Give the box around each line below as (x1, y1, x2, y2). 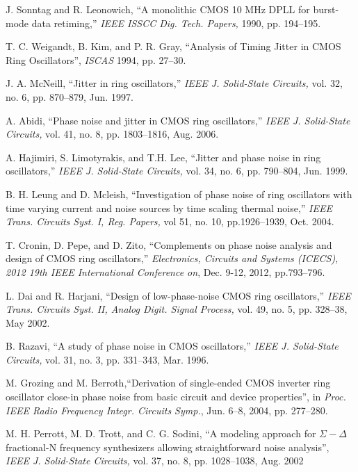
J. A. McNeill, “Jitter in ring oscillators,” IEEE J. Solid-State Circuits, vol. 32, (6, 76, 343, 90)
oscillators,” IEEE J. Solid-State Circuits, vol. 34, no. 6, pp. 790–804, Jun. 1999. (6, 163, 348, 178)
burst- (313, 2, 339, 16)
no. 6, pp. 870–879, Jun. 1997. (6, 89, 133, 104)
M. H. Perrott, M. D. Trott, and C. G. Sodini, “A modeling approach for (6, 426, 316, 441)
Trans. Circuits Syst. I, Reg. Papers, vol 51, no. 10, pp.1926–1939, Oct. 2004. (6, 214, 334, 229)
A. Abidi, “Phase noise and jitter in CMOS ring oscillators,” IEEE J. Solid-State (6, 113, 350, 127)
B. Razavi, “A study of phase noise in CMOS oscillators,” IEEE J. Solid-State (6, 339, 339, 353)
